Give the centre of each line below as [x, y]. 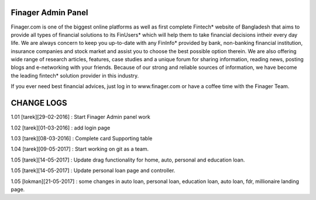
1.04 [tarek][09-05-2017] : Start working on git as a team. [80, 149]
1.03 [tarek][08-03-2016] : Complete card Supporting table [82, 138]
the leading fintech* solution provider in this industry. [75, 75]
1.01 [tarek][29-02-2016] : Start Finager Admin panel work [80, 117]
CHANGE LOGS [39, 103]
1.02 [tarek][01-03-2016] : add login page [61, 128]
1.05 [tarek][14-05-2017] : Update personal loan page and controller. [93, 171]
